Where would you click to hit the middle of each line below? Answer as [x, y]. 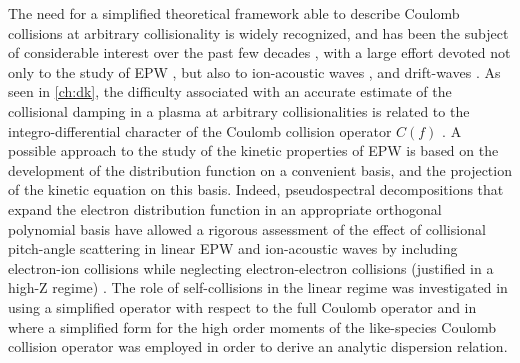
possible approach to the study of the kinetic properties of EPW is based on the [253, 150]
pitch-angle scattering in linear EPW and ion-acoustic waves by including [233, 248]
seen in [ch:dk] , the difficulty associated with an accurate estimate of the [230, 91]
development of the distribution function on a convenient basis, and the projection [260, 169]
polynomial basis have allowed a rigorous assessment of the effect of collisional [247, 228]
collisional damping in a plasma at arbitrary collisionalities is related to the [239, 110]
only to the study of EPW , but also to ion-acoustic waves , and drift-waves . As [254, 71]
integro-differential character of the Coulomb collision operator [200, 130]
